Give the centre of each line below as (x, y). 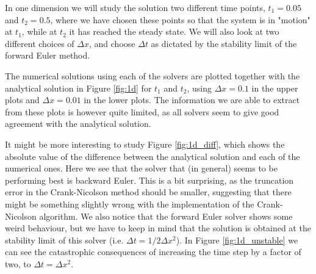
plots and (22, 100)
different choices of (40, 43)
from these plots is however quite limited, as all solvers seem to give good (142, 111)
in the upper (275, 88)
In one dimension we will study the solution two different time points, (135, 7)
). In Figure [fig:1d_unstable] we (237, 240)
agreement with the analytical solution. (78, 124)
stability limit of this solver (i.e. (64, 240)
